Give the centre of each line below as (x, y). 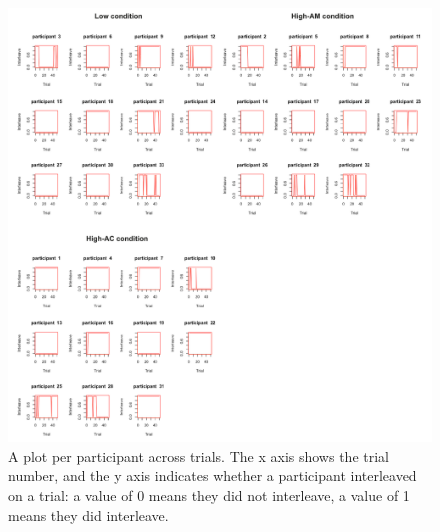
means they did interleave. (88, 514)
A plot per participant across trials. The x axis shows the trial (198, 455)
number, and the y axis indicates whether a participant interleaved (212, 475)
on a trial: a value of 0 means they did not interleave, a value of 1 (209, 494)
